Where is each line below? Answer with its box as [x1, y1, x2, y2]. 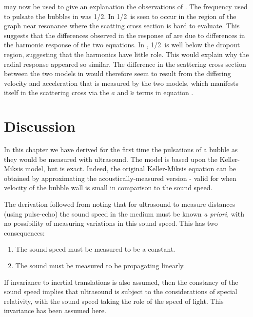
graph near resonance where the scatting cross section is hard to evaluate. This [4, 20, 240, 31]
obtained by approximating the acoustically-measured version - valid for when [4, 173, 236, 183]
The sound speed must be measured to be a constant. [15, 244, 175, 254]
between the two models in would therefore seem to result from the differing [4, 68, 231, 79]
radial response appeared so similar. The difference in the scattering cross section [4, 59, 246, 69]
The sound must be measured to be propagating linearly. [15, 260, 185, 270]
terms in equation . [136, 87, 194, 98]
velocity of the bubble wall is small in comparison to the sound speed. [4, 182, 213, 193]
